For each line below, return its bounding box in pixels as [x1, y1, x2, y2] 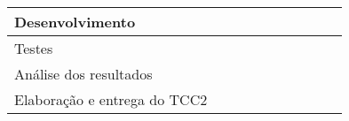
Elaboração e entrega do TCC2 [14, 89, 208, 110]
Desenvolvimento [14, 11, 136, 32]
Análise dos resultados [14, 64, 153, 84]
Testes [14, 38, 53, 58]
